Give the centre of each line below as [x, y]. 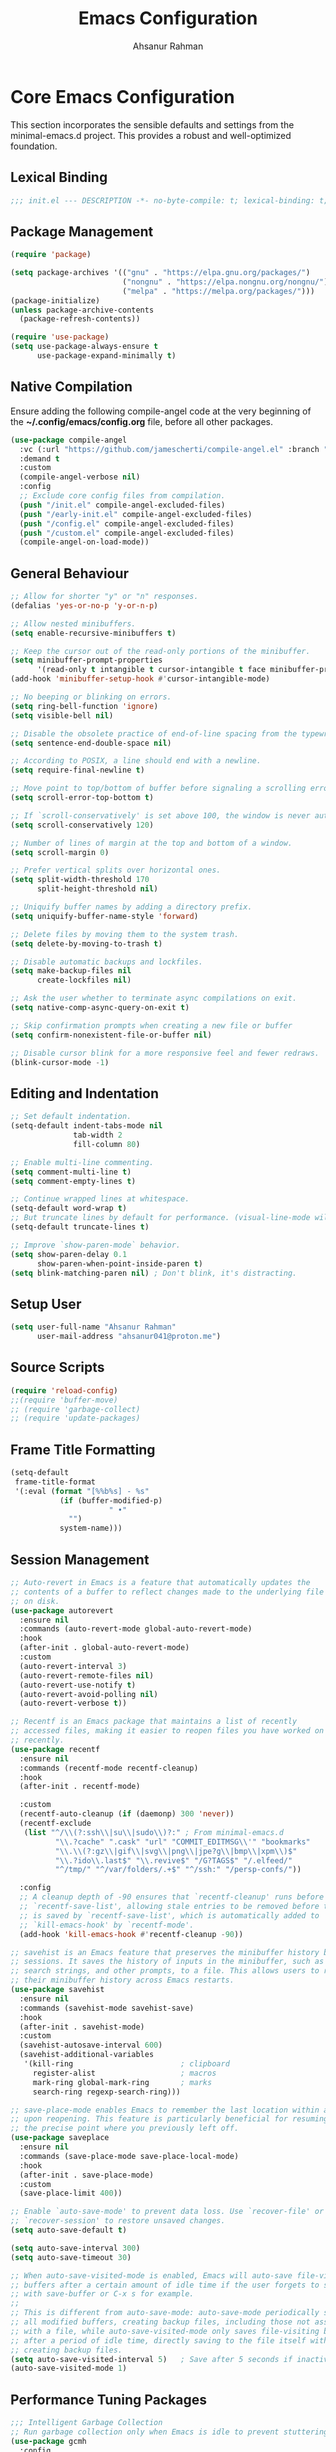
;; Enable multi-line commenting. [82, 1162]
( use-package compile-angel [69, 440]
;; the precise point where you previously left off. [125, 2128]
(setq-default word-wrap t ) [69, 1208]
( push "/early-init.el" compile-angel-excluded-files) [136, 514]
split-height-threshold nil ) [97, 889]
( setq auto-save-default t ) [69, 2230]
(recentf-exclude [55, 1823]
